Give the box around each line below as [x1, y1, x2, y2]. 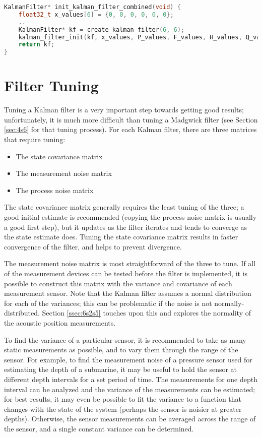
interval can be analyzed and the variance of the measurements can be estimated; [4, 384, 255, 394]
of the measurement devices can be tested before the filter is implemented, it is [4, 268, 248, 278]
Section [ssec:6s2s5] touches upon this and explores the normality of [42, 307, 251, 318]
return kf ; [18, 41, 55, 48]
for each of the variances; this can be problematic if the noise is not [4, 297, 212, 308]
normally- [214, 297, 244, 308]
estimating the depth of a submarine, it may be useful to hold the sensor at [4, 364, 237, 374]
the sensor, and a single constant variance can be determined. [4, 423, 194, 433]
